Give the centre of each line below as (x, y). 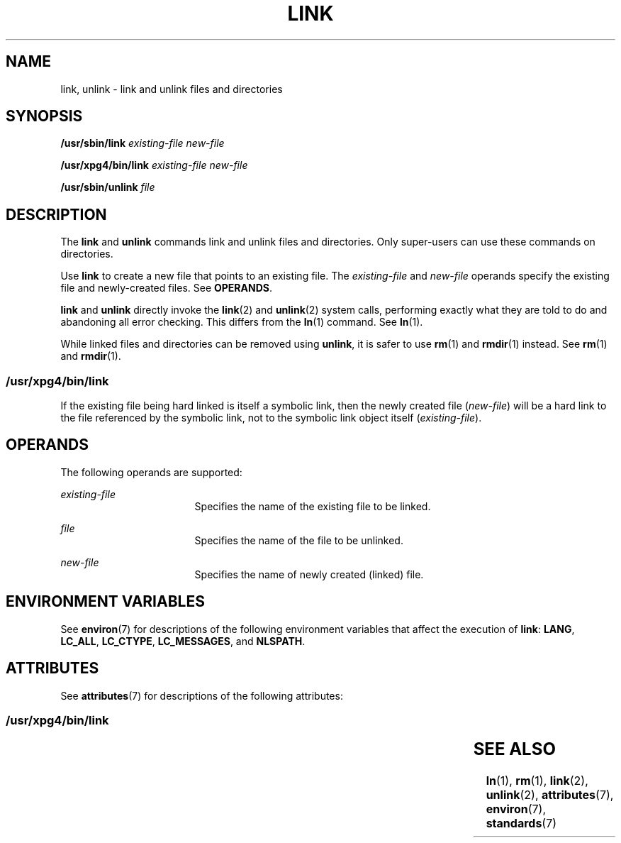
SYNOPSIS (44, 116)
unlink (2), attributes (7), (550, 795)
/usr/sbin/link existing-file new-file (142, 143)
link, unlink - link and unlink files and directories (172, 89)
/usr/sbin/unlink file (108, 187)
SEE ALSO (514, 749)
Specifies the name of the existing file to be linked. (313, 506)
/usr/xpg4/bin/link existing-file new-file (154, 165)
